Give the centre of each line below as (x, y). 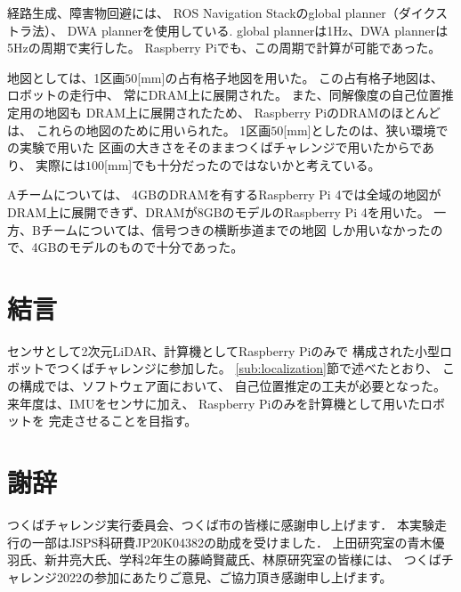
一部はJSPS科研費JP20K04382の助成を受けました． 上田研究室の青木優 (238, 542)
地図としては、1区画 (66, 77)
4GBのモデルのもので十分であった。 (137, 247)
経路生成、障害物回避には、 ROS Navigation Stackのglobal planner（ (203, 12)
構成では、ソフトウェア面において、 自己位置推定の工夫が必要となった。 (233, 386)
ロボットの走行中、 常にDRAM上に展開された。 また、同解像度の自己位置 (224, 95)
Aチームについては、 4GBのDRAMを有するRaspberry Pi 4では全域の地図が (224, 195)
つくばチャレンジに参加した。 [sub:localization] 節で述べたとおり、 (247, 368)
